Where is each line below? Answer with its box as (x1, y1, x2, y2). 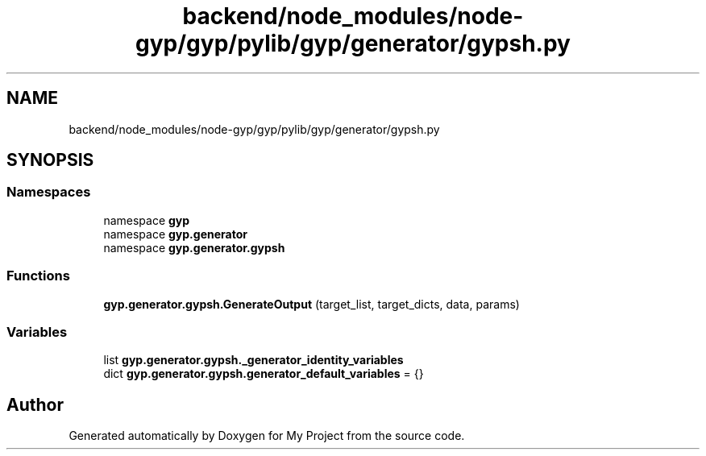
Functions (6, 267, 70, 284)
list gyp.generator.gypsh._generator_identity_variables (103, 353, 404, 367)
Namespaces (6, 184, 91, 201)
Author (6, 394, 64, 415)
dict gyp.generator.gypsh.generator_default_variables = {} (103, 367, 424, 381)
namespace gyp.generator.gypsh (103, 240, 285, 255)
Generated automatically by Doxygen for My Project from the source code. (69, 429, 465, 443)
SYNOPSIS (6, 150, 94, 171)
